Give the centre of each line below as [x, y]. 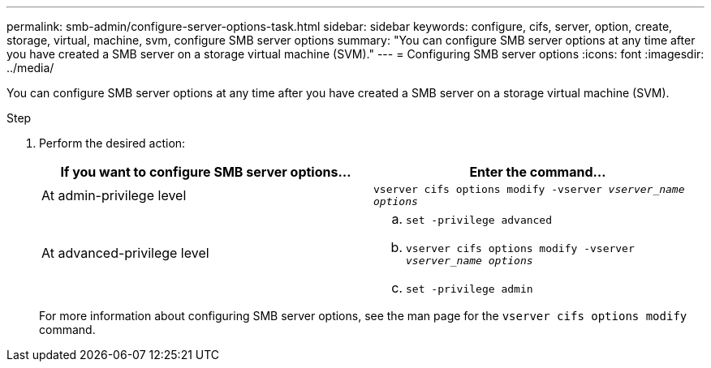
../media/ [30, 68]
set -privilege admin [470, 289]
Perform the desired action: [112, 143]
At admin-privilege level [114, 195]
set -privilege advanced [479, 220]
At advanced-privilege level [125, 253]
